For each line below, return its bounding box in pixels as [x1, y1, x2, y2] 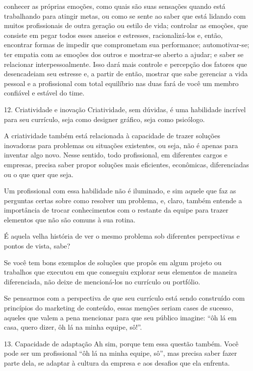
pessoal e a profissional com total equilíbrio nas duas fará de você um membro [4, 78, 239, 88]
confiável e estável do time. [4, 88, 85, 98]
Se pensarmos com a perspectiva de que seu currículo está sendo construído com [4, 293, 245, 303]
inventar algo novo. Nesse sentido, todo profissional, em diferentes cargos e [4, 150, 228, 160]
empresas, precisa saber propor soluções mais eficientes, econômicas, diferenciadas [4, 159, 249, 169]
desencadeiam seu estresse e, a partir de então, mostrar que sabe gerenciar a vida [4, 68, 248, 79]
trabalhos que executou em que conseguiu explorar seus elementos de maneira [4, 267, 237, 277]
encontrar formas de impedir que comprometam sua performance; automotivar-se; [4, 39, 250, 50]
